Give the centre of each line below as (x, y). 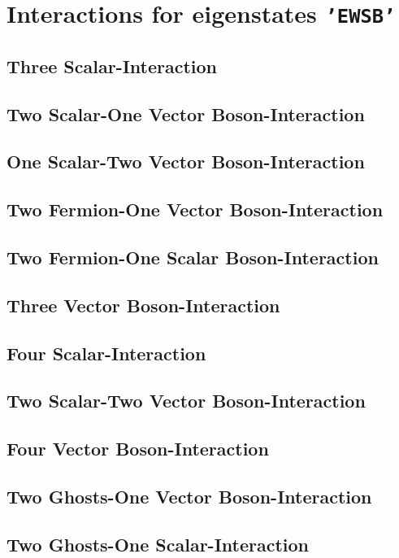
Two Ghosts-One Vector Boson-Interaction (189, 496)
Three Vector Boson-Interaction (143, 305)
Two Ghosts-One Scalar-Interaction (158, 544)
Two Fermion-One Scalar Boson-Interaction (193, 257)
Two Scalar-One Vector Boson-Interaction (186, 113)
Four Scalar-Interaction (106, 353)
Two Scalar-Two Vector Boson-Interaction (186, 401)
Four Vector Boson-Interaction (138, 449)
